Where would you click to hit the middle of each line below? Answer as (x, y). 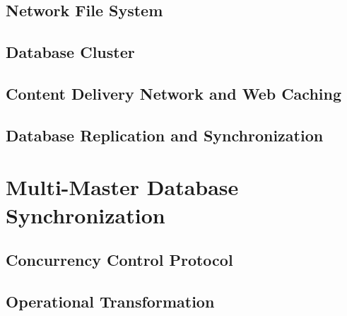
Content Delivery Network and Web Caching (174, 93)
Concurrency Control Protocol (119, 260)
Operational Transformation (110, 301)
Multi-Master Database (122, 187)
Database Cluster (70, 52)
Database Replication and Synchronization (165, 135)
